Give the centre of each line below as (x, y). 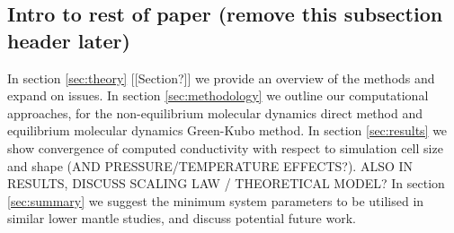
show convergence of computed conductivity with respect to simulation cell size (225, 147)
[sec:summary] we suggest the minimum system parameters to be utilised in (216, 200)
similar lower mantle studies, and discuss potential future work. (182, 218)
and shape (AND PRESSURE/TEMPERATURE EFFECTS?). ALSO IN (210, 165)
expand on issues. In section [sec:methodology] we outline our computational (218, 95)
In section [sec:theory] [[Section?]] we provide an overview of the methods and (221, 78)
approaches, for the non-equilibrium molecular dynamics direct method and (215, 112)
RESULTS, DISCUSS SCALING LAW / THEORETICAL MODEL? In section (226, 183)
